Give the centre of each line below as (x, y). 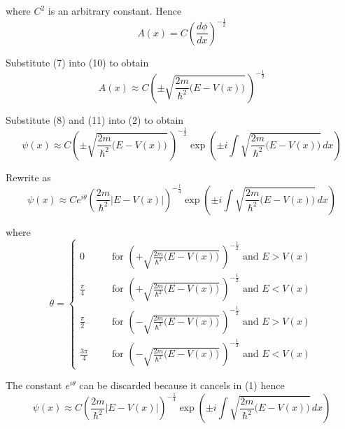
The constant (34, 385)
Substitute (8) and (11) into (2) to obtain (95, 119)
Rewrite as (28, 177)
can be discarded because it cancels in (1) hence (182, 385)
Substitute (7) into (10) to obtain (77, 62)
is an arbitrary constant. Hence (115, 10)
